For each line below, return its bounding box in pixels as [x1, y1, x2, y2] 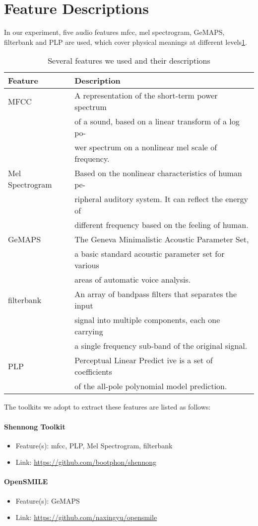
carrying [74, 325, 103, 337]
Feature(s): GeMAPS [15, 495, 80, 506]
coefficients [74, 366, 112, 378]
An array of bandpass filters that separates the [74, 288, 237, 300]
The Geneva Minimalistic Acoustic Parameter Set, [74, 233, 249, 245]
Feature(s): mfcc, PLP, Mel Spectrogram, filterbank [15, 440, 173, 450]
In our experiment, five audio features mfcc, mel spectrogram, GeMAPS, [4, 27, 225, 37]
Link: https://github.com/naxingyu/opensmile [15, 512, 157, 523]
